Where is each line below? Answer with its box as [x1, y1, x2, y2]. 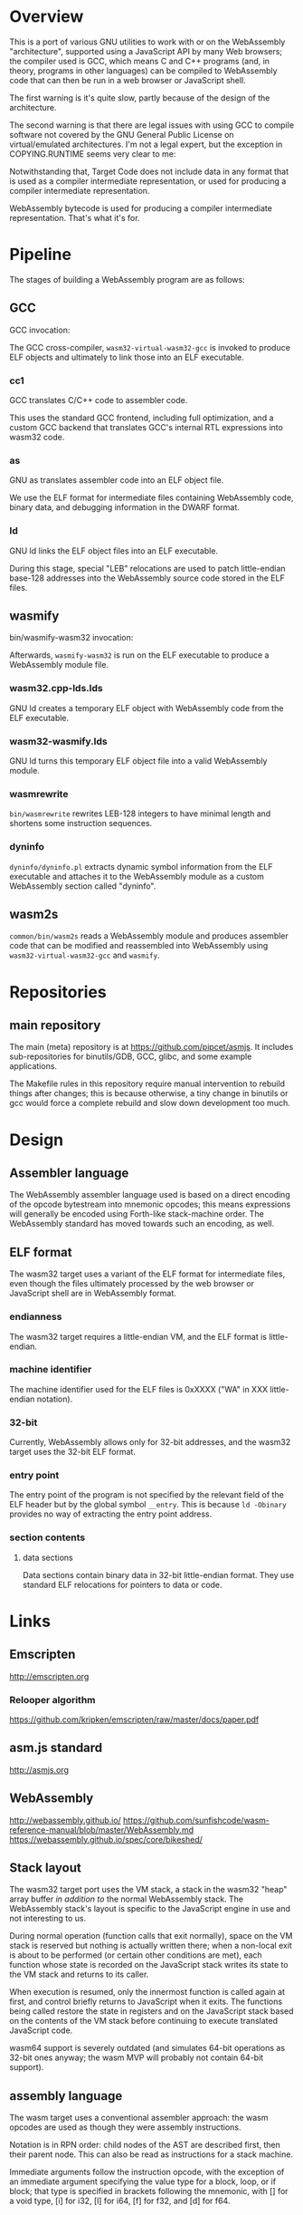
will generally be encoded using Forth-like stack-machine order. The [9, 1209, 264, 1219]
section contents [9, 1531, 86, 1544]
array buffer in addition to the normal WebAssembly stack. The [9, 1893, 244, 1904]
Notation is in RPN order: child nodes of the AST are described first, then [9, 2140, 280, 2151]
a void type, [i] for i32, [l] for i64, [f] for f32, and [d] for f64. [9, 2195, 231, 2207]
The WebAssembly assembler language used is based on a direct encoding [9, 1189, 291, 1200]
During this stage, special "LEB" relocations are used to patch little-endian [9, 563, 287, 573]
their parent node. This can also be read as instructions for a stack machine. [9, 2149, 294, 2160]
